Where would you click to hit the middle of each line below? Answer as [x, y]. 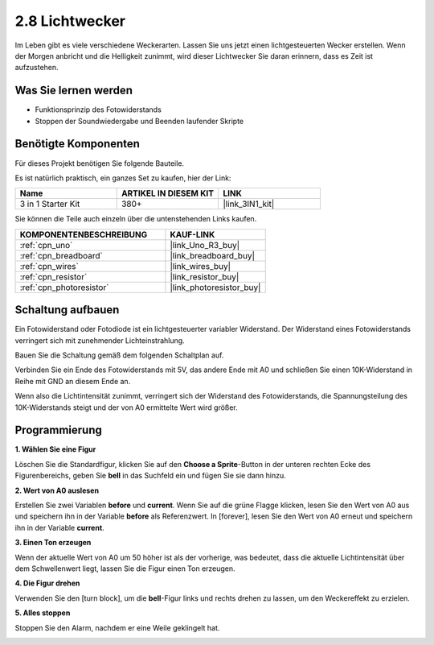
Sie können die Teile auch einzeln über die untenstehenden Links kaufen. [136, 219]
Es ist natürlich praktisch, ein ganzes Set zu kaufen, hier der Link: [123, 178]
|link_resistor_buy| [205, 276]
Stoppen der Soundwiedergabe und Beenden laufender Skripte [139, 121]
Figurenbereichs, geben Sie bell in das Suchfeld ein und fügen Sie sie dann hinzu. [151, 476]
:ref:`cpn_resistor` [53, 276]
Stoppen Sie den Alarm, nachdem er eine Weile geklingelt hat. [117, 627]
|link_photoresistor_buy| [215, 287]
